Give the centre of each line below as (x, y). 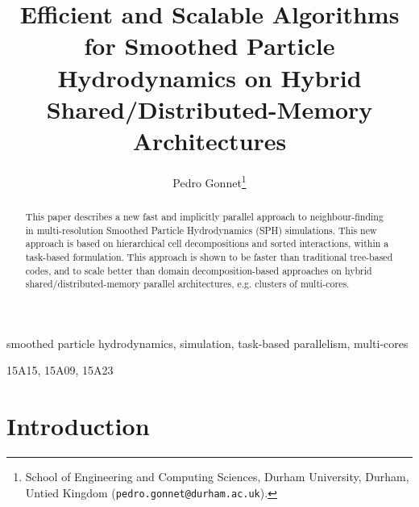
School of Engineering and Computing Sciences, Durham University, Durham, (217, 477)
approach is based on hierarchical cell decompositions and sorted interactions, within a (207, 243)
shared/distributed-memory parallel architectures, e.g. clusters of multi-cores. (187, 284)
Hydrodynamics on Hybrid (209, 77)
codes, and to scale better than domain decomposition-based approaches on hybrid (199, 270)
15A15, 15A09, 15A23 (60, 370)
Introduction (78, 426)
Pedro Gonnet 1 (209, 181)
